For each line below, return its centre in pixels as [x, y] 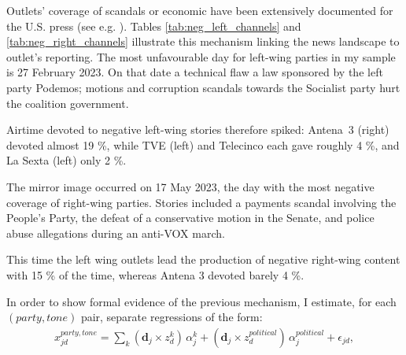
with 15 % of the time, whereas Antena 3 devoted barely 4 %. [155, 274]
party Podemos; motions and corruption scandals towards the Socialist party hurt [203, 87]
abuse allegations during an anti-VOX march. [116, 233]
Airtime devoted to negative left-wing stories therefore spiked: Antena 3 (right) [198, 129]
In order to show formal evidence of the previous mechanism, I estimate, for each [201, 301]
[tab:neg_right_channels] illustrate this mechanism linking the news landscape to [203, 41]
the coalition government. [68, 103]
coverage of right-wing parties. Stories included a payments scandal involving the [201, 202]
